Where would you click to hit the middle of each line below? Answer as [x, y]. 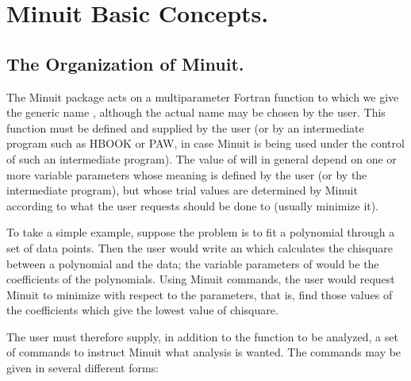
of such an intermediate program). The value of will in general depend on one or [202, 158]
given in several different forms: [83, 368]
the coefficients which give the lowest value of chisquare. [142, 310]
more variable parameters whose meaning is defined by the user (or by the [187, 174]
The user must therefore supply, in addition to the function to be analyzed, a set [202, 336]
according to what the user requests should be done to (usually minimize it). [193, 205]
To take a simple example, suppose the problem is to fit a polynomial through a [201, 232]
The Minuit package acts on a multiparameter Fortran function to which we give [203, 96]
